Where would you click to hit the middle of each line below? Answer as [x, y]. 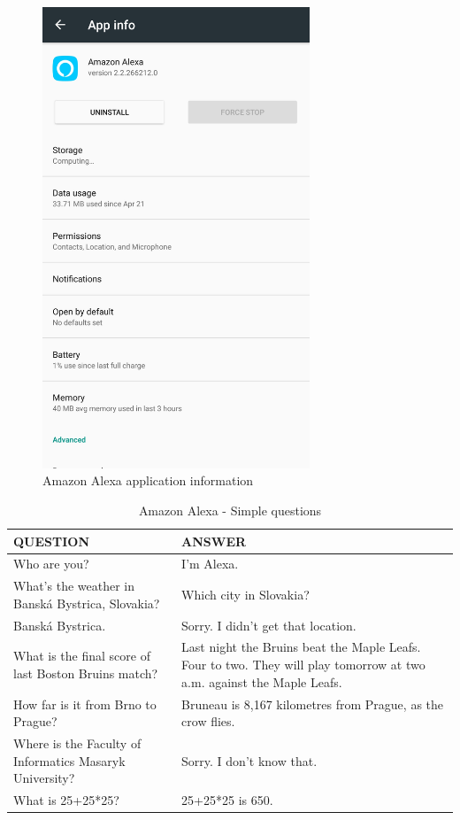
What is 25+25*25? [66, 799]
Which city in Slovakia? [245, 594]
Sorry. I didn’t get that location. [269, 625]
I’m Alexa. [210, 564]
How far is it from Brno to [85, 704]
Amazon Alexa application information [148, 480]
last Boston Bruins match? [86, 673]
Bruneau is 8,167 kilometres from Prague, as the [313, 704]
